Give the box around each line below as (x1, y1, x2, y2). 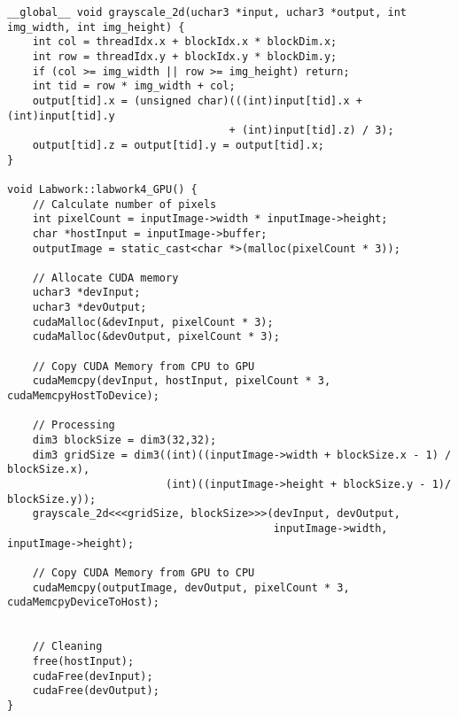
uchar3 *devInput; (32, 286, 141, 299)
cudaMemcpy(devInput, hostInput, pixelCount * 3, (32, 374, 331, 388)
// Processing (32, 419, 115, 432)
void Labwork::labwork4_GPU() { (7, 182, 198, 196)
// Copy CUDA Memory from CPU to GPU (32, 359, 255, 373)
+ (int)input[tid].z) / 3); (229, 124, 394, 137)
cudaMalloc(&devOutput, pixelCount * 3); (32, 330, 280, 344)
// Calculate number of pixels (32, 197, 217, 211)
